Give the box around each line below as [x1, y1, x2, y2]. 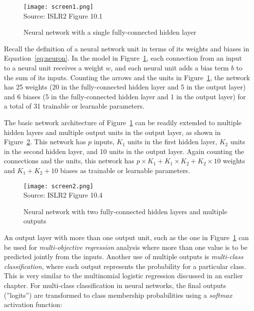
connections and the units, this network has [4, 155, 134, 166]
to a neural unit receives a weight [4, 63, 104, 73]
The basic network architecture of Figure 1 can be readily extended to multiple [4, 117, 242, 127]
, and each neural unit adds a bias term [110, 63, 229, 73]
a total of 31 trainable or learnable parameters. [4, 101, 145, 111]
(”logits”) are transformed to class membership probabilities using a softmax [4, 289, 233, 300]
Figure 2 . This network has [4, 136, 86, 147]
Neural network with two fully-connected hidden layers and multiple [23, 206, 228, 216]
